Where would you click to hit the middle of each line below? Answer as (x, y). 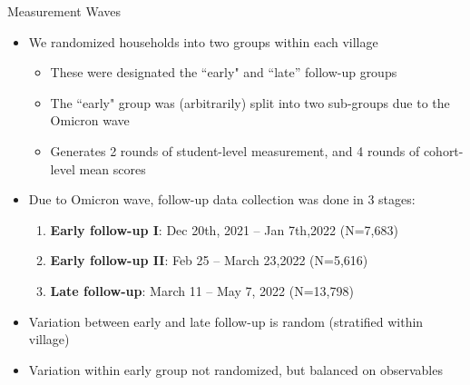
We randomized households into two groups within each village (203, 41)
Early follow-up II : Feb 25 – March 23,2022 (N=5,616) (209, 260)
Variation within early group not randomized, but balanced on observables (235, 369)
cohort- (443, 150)
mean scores (113, 168)
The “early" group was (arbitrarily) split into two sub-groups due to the (250, 102)
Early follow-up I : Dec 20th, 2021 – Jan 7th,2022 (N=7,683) (224, 229)
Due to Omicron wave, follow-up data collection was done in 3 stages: (222, 199)
